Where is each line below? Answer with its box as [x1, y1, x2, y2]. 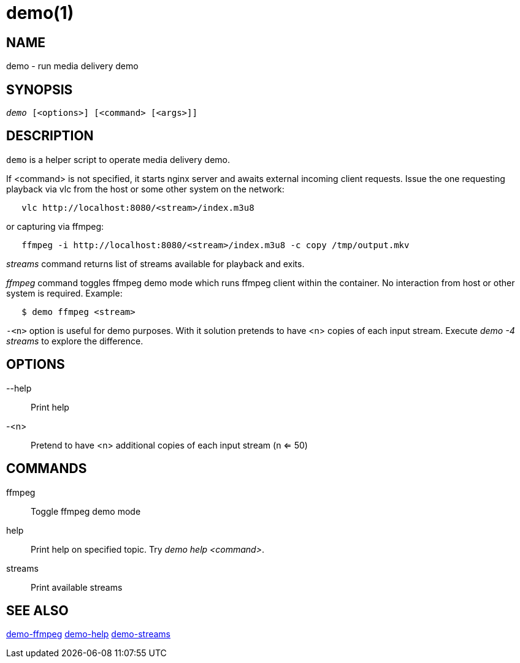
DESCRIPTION [6, 128, 94, 144]
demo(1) [6, 2, 74, 23]
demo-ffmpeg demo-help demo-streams [6, 629, 171, 640]
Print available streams [31, 582, 123, 593]
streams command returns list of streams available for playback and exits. [6, 258, 305, 269]
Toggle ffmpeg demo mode [31, 506, 141, 517]
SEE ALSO [6, 602, 69, 618]
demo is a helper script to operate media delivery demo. [6, 154, 230, 165]
